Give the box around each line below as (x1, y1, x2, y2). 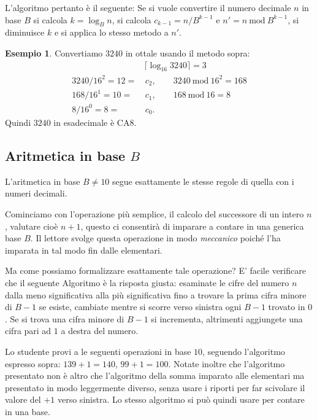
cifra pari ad (5, 324, 52, 337)
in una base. (5, 405, 50, 418)
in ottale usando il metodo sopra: (125, 46, 250, 59)
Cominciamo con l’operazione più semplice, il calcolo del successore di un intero (5, 207, 304, 220)
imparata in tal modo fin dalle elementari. (5, 243, 162, 256)
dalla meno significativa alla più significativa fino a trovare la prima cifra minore (5, 288, 307, 301)
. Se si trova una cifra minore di (5, 312, 124, 325)
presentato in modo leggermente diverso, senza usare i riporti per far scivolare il (5, 381, 305, 394)
